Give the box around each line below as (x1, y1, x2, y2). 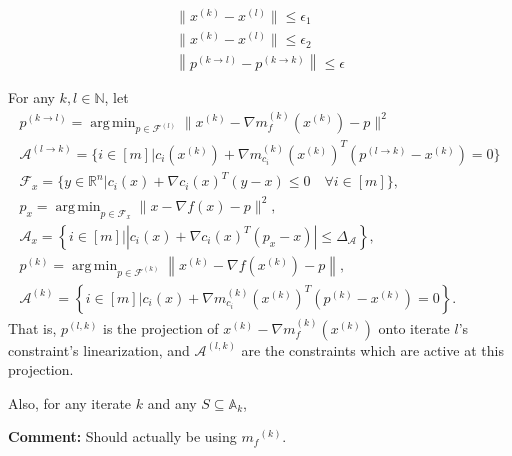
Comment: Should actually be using (8, 426, 237, 447)
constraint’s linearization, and (8, 339, 190, 360)
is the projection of (103, 317, 219, 338)
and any (147, 392, 197, 413)
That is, (8, 317, 57, 338)
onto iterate (378, 317, 450, 338)
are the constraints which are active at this (241, 339, 504, 360)
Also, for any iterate (8, 392, 132, 413)
